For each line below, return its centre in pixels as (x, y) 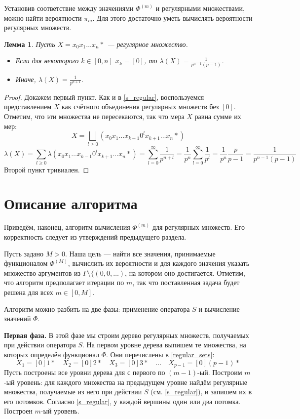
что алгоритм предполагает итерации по (64, 282)
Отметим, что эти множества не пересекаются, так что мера (94, 116)
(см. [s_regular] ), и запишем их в (201, 392)
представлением (28, 106)
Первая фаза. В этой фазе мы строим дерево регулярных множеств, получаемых (127, 335)
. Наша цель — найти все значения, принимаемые (140, 253)
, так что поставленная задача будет (186, 282)
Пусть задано (24, 253)
